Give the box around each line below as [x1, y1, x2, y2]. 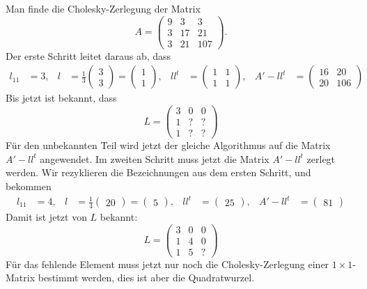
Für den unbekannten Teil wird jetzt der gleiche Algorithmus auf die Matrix [6, 138, 331, 153]
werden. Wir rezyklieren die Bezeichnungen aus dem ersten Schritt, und [6, 165, 311, 180]
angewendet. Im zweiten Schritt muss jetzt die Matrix [40, 151, 270, 166]
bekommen [6, 178, 52, 193]
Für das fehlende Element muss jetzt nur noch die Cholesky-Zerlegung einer [6, 256, 329, 271]
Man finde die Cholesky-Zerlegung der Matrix [6, 1, 201, 15]
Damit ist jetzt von [6, 210, 87, 224]
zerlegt [306, 151, 336, 166]
